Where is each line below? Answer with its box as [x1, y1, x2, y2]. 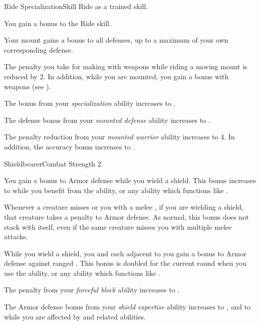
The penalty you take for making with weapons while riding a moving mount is [4, 61, 247, 72]
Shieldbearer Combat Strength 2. [4, 158, 103, 169]
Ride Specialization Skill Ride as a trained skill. [4, 1, 148, 11]
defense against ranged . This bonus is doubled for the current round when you [4, 258, 247, 268]
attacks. [4, 231, 28, 242]
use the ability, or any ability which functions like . [4, 267, 160, 278]
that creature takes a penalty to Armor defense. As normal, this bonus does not [4, 211, 249, 222]
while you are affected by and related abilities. [4, 311, 146, 321]
